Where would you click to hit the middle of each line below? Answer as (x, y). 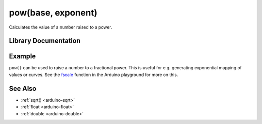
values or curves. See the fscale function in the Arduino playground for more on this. (93, 75)
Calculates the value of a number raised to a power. (61, 27)
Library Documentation (45, 41)
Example (22, 56)
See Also (23, 88)
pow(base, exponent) (53, 13)
